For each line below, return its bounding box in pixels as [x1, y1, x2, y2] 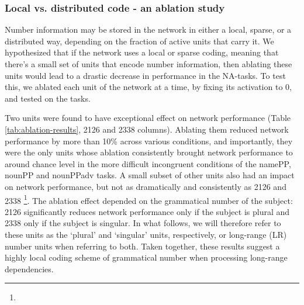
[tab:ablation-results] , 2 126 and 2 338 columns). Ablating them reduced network [5, 123, 289, 135]
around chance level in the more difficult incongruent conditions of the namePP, [5, 157, 291, 169]
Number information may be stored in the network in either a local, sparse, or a [5, 23, 292, 36]
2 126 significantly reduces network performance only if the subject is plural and [5, 205, 290, 217]
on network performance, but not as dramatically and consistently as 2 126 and [5, 180, 286, 192]
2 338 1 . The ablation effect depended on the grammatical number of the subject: [5, 192, 293, 206]
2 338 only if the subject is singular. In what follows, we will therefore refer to [5, 217, 281, 229]
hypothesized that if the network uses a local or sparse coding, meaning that [5, 46, 279, 58]
